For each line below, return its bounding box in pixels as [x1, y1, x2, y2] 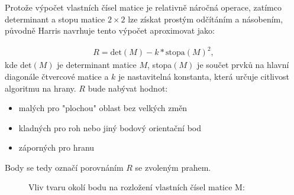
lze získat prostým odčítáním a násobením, [128, 12, 283, 25]
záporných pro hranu [18, 141, 95, 154]
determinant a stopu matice [5, 12, 105, 25]
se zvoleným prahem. [135, 161, 211, 173]
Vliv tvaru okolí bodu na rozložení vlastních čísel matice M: [28, 181, 245, 193]
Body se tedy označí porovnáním [5, 161, 124, 173]
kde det [5, 58, 32, 71]
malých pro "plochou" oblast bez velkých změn [18, 102, 188, 114]
